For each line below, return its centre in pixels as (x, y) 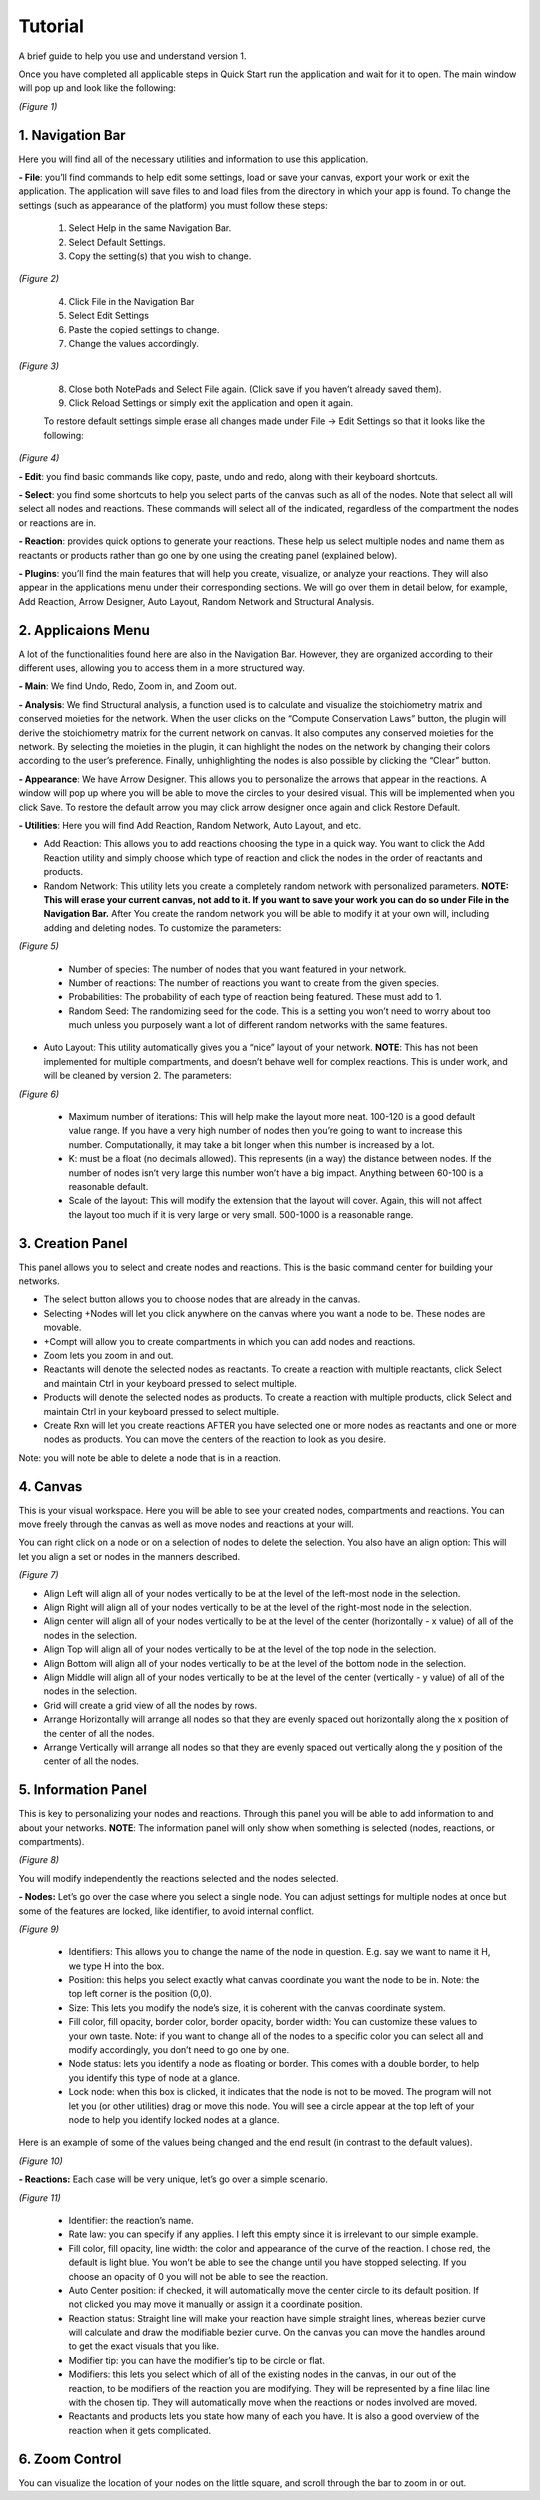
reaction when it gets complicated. (140, 2430)
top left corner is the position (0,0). (140, 1994)
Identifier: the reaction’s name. (131, 2220)
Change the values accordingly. (133, 343)
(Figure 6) (39, 1094)
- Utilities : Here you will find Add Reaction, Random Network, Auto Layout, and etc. (190, 825)
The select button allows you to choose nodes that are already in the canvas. (202, 1299)
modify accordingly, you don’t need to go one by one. (179, 2050)
